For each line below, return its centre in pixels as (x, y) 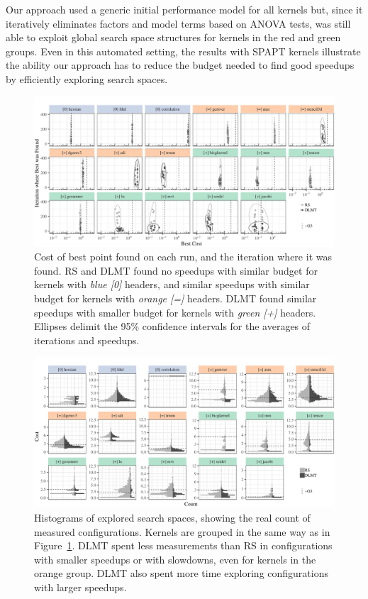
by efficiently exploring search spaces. (87, 78)
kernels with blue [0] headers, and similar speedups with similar (172, 284)
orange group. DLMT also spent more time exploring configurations (182, 573)
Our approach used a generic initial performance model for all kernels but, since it (184, 9)
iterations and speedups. (87, 340)
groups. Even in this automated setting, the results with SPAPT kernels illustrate (183, 51)
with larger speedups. (80, 587)
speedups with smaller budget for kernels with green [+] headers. (175, 312)
